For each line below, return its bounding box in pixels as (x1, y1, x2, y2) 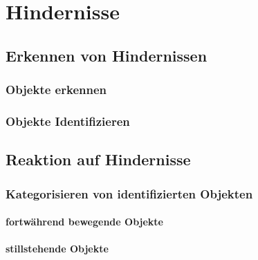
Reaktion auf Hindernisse (6, 149, 191, 170)
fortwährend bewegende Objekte (6, 214, 163, 229)
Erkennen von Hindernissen (6, 44, 208, 66)
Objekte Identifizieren (6, 112, 130, 129)
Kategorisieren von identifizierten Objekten (6, 185, 253, 202)
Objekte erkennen (6, 81, 107, 98)
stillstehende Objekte (6, 241, 109, 256)
